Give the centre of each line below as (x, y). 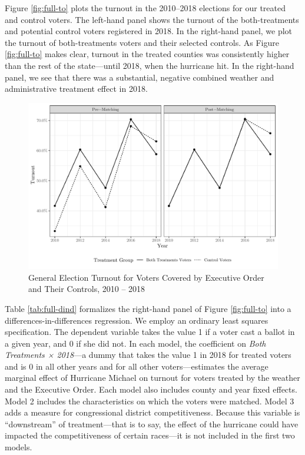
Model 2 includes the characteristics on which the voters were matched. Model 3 (150, 401)
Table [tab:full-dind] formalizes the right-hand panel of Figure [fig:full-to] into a (148, 308)
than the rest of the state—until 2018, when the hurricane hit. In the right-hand (150, 65)
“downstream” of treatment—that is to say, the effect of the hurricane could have (152, 424)
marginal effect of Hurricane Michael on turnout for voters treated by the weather (152, 378)
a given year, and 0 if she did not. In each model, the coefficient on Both (135, 343)
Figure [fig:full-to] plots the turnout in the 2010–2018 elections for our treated (145, 8)
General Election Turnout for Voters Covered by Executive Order (146, 277)
